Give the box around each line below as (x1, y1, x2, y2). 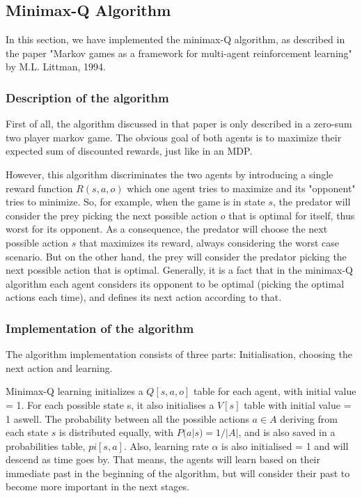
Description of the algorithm (6, 88, 169, 106)
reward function (6, 180, 73, 195)
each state (6, 425, 49, 439)
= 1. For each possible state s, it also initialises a (6, 397, 214, 412)
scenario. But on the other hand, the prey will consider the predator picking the (6, 249, 347, 263)
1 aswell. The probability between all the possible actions (6, 411, 249, 426)
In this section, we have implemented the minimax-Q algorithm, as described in (6, 32, 345, 47)
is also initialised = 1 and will (221, 438, 349, 453)
